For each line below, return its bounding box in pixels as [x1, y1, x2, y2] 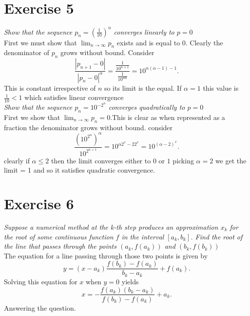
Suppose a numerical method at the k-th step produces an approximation [4, 222, 218, 232]
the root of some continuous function [4, 231, 114, 241]
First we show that [4, 112, 60, 122]
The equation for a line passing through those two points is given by [4, 250, 208, 260]
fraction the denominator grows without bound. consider [4, 122, 173, 132]
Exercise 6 [4, 194, 74, 214]
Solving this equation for [4, 276, 77, 286]
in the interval [121, 231, 164, 241]
